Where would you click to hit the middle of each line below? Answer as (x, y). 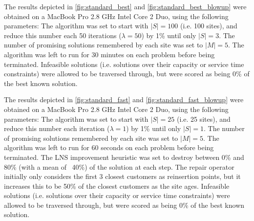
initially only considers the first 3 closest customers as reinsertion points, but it (122, 176)
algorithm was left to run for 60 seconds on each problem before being (109, 147)
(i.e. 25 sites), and (203, 119)
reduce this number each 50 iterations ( (63, 35)
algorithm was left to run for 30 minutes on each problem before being (109, 54)
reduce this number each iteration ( (57, 128)
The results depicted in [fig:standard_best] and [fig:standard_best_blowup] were (125, 6)
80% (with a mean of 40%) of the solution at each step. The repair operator (119, 166)
